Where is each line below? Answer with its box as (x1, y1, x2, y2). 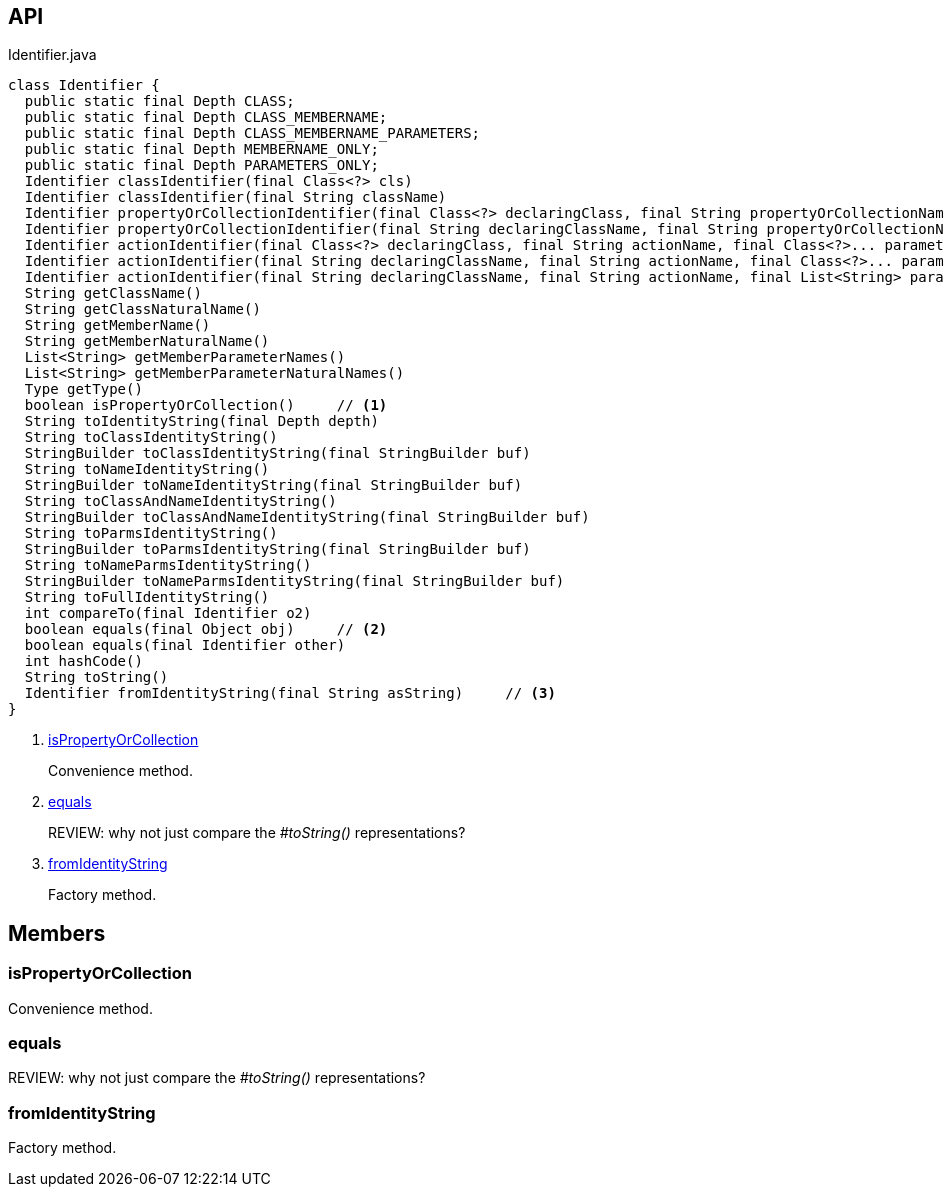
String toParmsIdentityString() (24, 525, 278, 542)
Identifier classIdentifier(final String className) (24, 189, 447, 206)
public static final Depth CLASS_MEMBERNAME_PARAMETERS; (24, 125, 481, 142)
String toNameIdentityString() (24, 461, 270, 478)
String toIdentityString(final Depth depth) (24, 413, 379, 430)
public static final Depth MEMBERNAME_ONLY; (24, 141, 379, 158)
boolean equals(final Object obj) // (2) (24, 621, 388, 638)
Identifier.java (8, 46, 97, 64)
